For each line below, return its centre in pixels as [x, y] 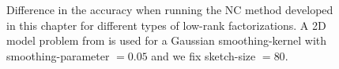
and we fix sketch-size [203, 55]
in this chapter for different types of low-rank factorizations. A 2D [166, 25]
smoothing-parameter [58, 55]
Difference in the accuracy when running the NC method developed [170, 9]
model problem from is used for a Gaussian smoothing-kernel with [167, 40]
